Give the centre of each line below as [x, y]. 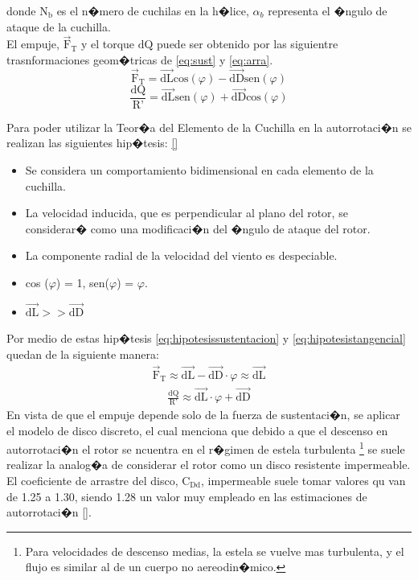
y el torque [108, 44]
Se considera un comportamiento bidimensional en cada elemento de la [199, 170]
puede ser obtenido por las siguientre [248, 44]
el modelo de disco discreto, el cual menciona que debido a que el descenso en [197, 430]
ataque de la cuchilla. [59, 26]
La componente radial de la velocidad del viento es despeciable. [181, 255]
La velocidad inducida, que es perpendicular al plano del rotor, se [186, 213]
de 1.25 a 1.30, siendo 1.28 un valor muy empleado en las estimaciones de [187, 496]
